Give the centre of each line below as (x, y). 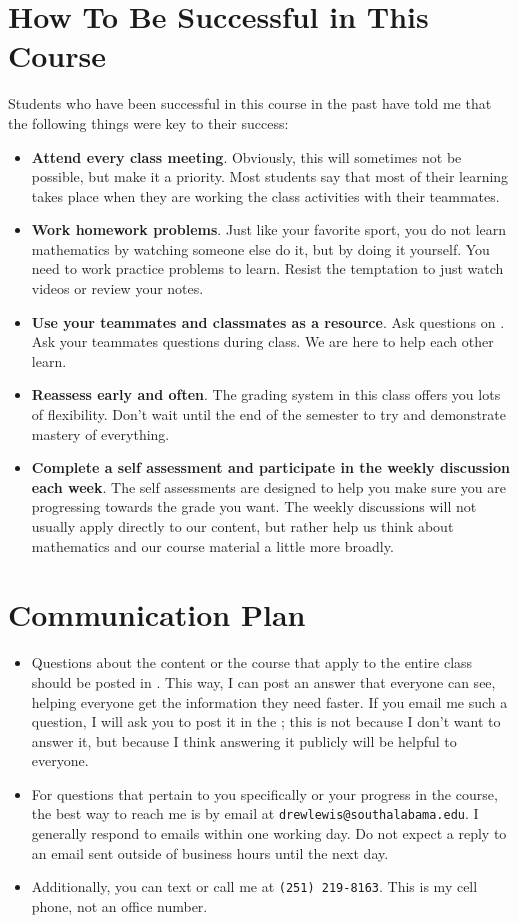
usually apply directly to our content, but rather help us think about (242, 526)
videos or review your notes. (117, 288)
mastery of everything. (100, 433)
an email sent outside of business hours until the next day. (210, 852)
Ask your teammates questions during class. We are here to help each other (262, 341)
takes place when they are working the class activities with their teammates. (265, 195)
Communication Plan (157, 614)
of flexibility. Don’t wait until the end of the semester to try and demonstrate (269, 414)
